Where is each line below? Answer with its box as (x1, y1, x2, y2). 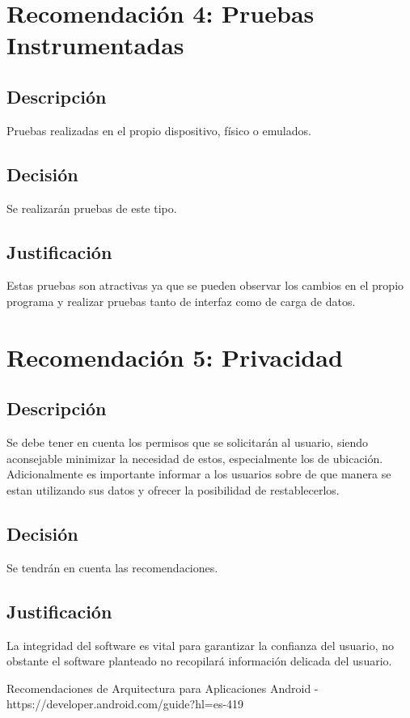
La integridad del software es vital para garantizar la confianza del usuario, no (6, 636, 395, 653)
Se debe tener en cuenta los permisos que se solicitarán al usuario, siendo (6, 434, 369, 451)
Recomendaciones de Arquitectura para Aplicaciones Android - (6, 679, 319, 696)
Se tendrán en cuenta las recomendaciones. (6, 559, 218, 576)
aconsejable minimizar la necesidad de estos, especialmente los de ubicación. (6, 449, 383, 466)
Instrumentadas (6, 28, 184, 62)
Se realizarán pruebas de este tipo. (6, 199, 177, 216)
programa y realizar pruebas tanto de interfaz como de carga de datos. (6, 292, 356, 309)
